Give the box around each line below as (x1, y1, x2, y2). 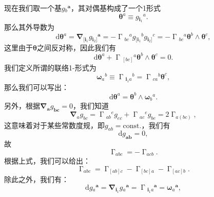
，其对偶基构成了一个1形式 (70, 3, 161, 13)
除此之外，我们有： (4, 174, 69, 185)
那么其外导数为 (4, 21, 54, 32)
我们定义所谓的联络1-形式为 (4, 62, 96, 73)
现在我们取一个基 (4, 3, 62, 13)
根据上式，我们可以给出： (4, 155, 90, 166)
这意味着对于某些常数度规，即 (4, 119, 105, 130)
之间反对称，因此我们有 (36, 42, 116, 52)
